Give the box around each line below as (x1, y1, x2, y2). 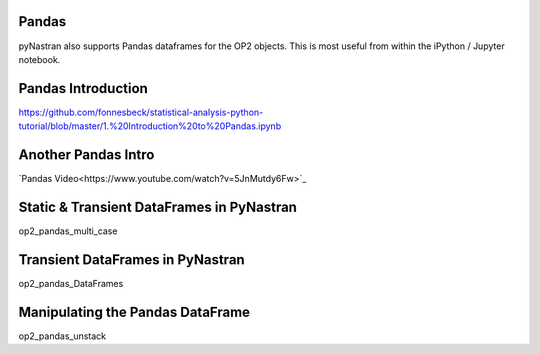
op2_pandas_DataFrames (18, 277, 124, 289)
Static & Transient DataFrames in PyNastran (18, 198, 297, 215)
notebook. (18, 53, 61, 65)
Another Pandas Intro (18, 146, 155, 164)
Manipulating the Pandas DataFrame (18, 303, 250, 320)
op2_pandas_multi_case (18, 225, 118, 237)
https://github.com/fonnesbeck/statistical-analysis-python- (18, 106, 264, 118)
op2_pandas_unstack (18, 330, 107, 342)
